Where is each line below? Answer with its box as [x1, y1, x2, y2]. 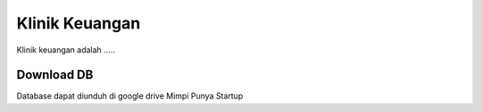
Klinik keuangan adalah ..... [16, 44, 115, 55]
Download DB [16, 68, 94, 83]
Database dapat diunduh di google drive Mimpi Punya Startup [16, 91, 244, 101]
